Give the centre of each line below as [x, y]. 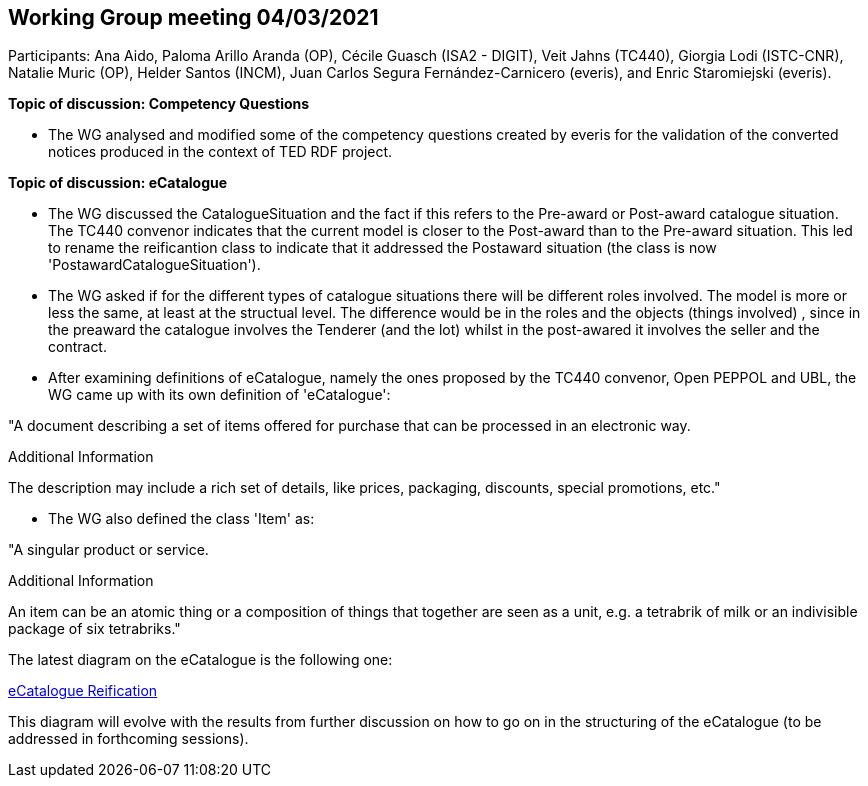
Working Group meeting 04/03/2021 [193, 17]
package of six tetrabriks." [94, 629]
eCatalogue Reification [83, 691]
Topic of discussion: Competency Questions [159, 104]
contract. [77, 347]
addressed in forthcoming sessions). [128, 739]
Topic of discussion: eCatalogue [118, 183]
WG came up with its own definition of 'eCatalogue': [219, 395]
